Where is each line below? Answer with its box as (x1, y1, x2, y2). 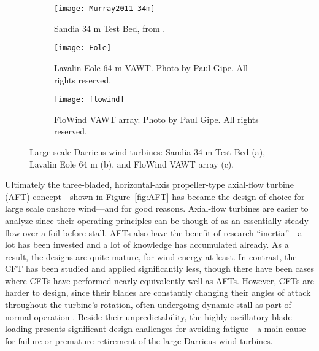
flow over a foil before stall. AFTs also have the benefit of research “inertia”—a (5, 226, 302, 239)
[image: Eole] (54, 44, 112, 53)
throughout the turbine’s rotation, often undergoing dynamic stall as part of (5, 298, 291, 311)
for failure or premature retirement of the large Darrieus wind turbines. (5, 334, 273, 347)
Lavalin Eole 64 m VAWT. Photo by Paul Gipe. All (54, 61, 248, 74)
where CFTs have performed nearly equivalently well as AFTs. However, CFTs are (5, 274, 314, 287)
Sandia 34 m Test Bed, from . (54, 21, 166, 34)
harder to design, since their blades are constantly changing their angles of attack (5, 286, 311, 299)
